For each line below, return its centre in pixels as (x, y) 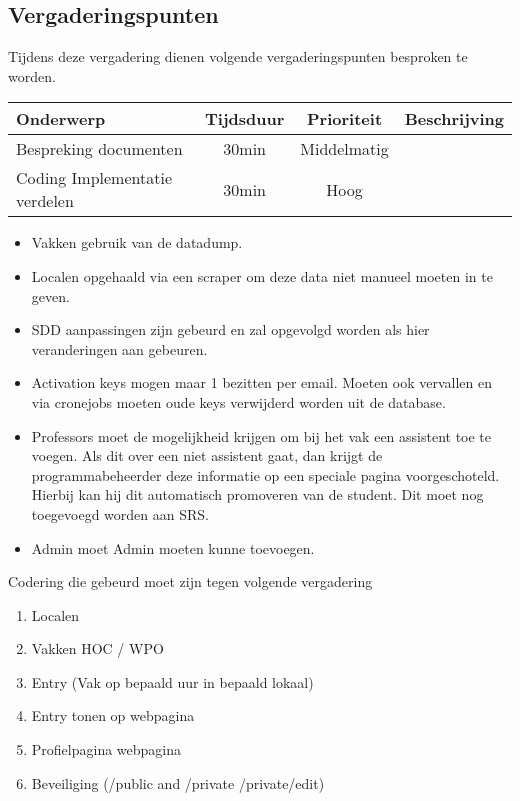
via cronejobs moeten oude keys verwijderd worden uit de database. (238, 401)
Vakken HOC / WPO (97, 648)
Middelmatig (344, 149)
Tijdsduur (245, 119)
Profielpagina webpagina (106, 749)
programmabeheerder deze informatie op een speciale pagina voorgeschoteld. (265, 474)
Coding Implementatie (94, 178)
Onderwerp (61, 119)
